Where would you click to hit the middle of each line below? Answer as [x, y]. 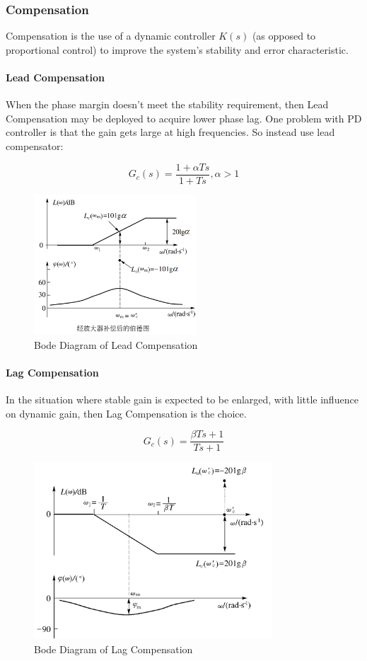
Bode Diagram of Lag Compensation [113, 649]
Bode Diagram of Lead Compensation [116, 344]
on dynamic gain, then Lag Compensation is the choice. [126, 413]
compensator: [35, 145]
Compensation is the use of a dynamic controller [111, 36]
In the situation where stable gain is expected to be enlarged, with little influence [182, 399]
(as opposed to [284, 36]
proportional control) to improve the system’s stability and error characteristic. [177, 49]
